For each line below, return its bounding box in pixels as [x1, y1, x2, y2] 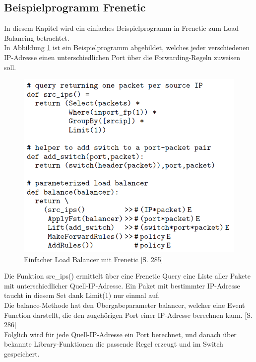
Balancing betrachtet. [4, 32, 69, 43]
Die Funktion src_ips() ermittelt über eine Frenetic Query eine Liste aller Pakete [4, 271, 251, 281]
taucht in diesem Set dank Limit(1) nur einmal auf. [4, 290, 160, 300]
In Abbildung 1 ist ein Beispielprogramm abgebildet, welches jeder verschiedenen [4, 42, 250, 53]
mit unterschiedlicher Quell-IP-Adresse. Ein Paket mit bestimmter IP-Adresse [4, 280, 240, 290]
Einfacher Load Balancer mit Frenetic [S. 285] [24, 254, 163, 264]
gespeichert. [4, 348, 40, 359]
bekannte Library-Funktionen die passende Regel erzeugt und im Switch [4, 339, 223, 349]
